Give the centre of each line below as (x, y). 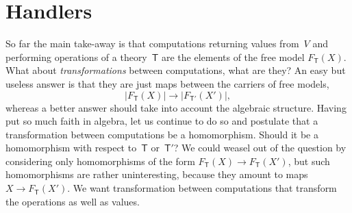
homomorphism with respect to (71, 148)
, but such (309, 161)
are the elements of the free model (233, 57)
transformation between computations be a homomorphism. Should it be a (162, 134)
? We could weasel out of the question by (260, 148)
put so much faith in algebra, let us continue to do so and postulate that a (162, 121)
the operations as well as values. (73, 201)
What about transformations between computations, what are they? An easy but (176, 70)
